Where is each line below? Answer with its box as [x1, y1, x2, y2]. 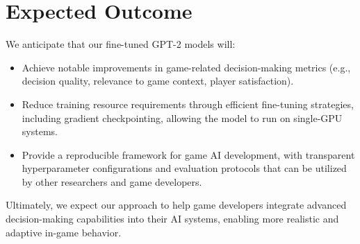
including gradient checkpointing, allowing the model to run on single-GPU [22, 110, 343, 125]
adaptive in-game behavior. [6, 225, 122, 239]
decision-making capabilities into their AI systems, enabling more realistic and [6, 211, 339, 226]
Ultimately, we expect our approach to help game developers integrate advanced [6, 198, 347, 212]
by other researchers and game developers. [22, 174, 202, 189]
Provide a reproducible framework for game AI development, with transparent [22, 147, 355, 162]
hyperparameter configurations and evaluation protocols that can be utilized [22, 161, 347, 175]
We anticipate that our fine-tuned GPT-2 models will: [6, 37, 236, 51]
